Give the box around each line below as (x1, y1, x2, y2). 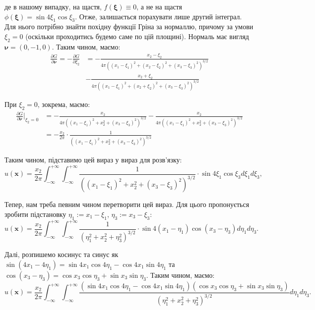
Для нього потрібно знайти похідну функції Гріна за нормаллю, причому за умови (4, 21, 253, 32)
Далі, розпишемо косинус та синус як (4, 249, 119, 259)
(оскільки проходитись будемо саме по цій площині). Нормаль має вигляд (25, 31, 249, 41)
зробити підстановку (4, 208, 66, 219)
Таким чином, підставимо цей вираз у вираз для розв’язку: (4, 155, 182, 165)
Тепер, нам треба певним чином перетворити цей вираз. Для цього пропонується (4, 199, 250, 209)
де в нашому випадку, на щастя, (4, 1, 102, 11)
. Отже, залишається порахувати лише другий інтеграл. (75, 11, 242, 21)
